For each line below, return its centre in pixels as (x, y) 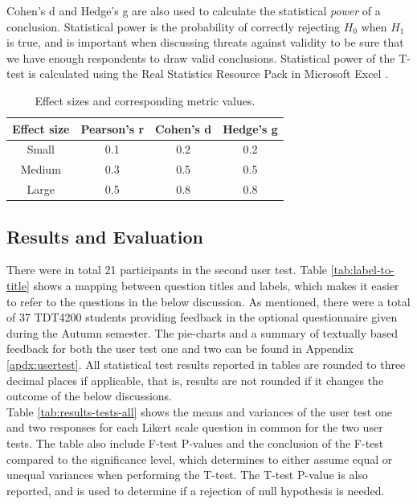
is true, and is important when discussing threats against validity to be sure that (205, 42)
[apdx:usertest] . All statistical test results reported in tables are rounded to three (206, 364)
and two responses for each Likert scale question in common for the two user (195, 427)
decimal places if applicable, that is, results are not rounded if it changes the (195, 380)
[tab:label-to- (362, 270)
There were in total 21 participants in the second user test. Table (167, 270)
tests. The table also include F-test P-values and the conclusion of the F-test (195, 443)
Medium (41, 169)
